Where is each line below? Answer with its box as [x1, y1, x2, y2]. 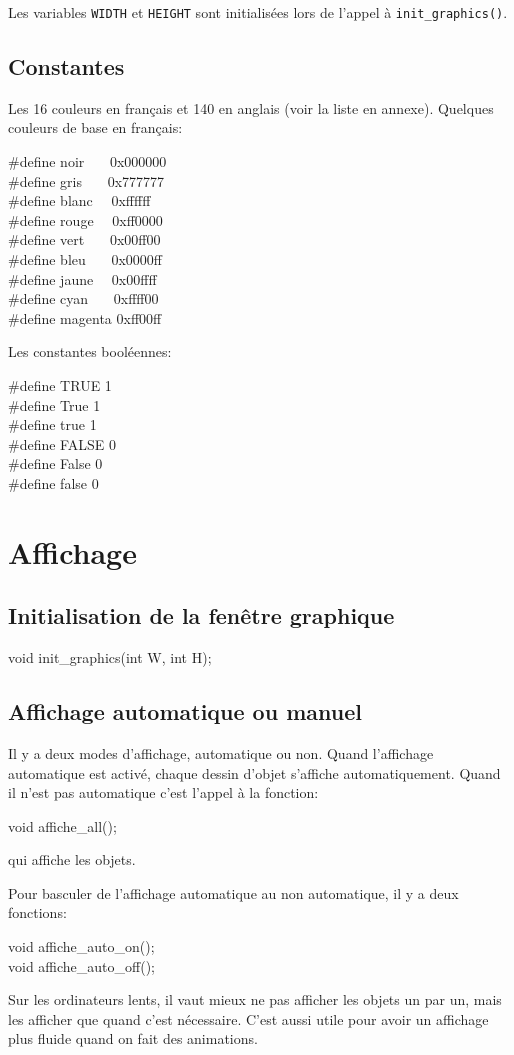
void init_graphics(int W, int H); [8, 647, 212, 668]
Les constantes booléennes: [8, 341, 172, 362]
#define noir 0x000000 [8, 151, 167, 172]
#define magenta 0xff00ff [8, 307, 162, 328]
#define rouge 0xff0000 [8, 209, 163, 230]
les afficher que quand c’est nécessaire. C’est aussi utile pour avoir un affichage [8, 1008, 489, 1029]
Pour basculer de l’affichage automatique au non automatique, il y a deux [8, 882, 459, 903]
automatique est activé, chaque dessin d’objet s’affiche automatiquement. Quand [8, 762, 501, 783]
